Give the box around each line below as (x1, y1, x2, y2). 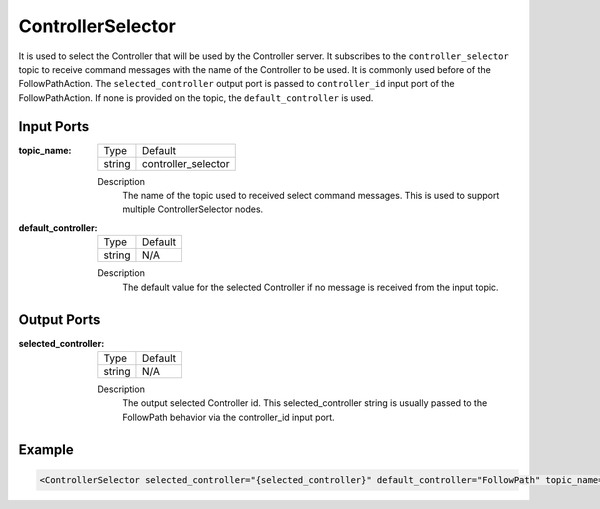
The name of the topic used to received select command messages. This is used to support (122, 190, 500, 202)
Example (18, 441, 74, 459)
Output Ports (18, 311, 101, 329)
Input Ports (18, 118, 90, 135)
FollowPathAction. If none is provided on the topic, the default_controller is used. (18, 91, 374, 104)
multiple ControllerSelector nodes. (122, 203, 264, 215)
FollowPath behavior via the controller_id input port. (122, 411, 335, 423)
